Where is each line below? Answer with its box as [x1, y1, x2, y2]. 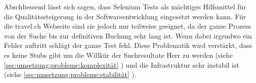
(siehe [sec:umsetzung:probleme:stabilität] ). [4, 69, 136, 80]
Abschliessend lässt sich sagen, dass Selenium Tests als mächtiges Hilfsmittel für [4, 1, 246, 11]
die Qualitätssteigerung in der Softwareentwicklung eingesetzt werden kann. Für [4, 11, 246, 21]
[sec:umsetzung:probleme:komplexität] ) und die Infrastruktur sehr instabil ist [4, 59, 239, 70]
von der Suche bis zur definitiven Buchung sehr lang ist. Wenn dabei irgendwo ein [4, 30, 252, 41]
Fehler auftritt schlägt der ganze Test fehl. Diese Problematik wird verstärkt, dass [4, 40, 252, 50]
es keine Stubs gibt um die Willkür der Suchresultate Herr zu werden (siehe [4, 49, 233, 60]
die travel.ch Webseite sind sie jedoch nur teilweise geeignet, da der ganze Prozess [4, 21, 251, 31]
